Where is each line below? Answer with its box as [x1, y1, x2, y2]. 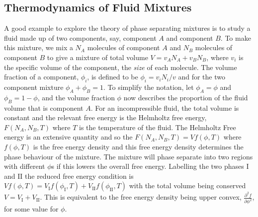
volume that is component [4, 102, 84, 113]
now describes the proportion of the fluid [123, 92, 248, 102]
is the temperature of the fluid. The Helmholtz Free [79, 122, 236, 132]
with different [4, 161, 45, 171]
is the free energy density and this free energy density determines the [33, 141, 244, 151]
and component [166, 32, 213, 43]
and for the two [178, 72, 225, 82]
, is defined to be [87, 72, 138, 82]
